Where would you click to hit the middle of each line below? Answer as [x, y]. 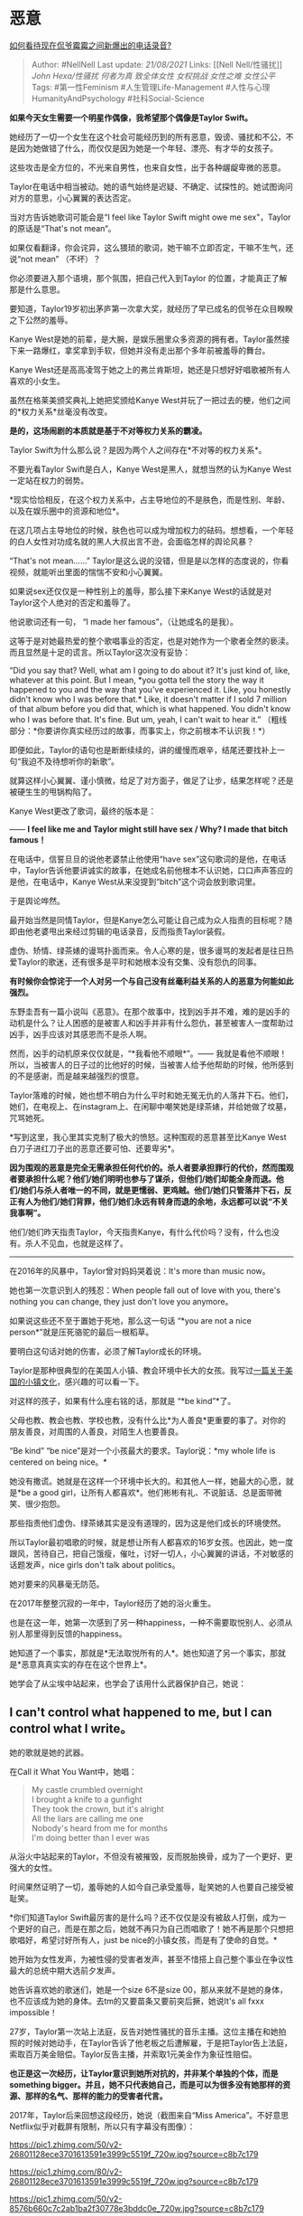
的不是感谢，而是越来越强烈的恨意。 [77, 1076]
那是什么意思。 [37, 289]
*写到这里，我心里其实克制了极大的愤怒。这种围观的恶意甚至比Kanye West [148, 1136]
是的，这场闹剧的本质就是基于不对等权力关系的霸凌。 [108, 430]
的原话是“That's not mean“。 [63, 228]
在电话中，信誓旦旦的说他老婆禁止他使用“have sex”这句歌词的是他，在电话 [148, 859]
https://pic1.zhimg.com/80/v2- [66, 2172]
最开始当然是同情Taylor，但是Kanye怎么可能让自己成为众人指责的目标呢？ [147, 919]
